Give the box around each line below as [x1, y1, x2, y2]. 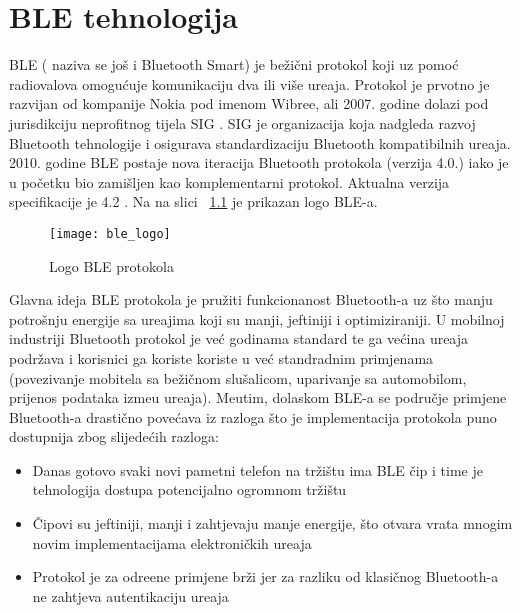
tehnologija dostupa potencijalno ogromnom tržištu [32, 479, 347, 500]
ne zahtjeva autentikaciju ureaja [32, 585, 229, 606]
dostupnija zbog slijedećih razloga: [9, 426, 219, 447]
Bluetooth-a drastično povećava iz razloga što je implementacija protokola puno [9, 406, 497, 427]
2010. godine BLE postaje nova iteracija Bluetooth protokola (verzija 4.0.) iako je [9, 152, 509, 173]
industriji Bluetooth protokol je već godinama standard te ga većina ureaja [9, 328, 469, 349]
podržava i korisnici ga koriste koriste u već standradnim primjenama [9, 347, 434, 368]
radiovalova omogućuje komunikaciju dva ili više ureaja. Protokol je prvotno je [9, 73, 490, 94]
